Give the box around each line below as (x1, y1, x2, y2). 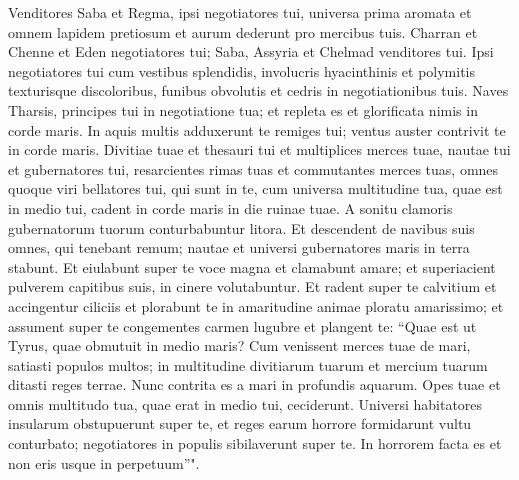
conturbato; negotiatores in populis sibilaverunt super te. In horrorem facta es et (8, 433, 502, 454)
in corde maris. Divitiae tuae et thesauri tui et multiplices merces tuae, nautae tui (8, 139, 511, 160)
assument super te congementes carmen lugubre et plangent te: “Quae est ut (8, 315, 477, 336)
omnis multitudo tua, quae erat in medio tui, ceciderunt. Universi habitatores (8, 393, 483, 414)
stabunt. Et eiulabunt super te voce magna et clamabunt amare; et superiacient (8, 256, 496, 277)
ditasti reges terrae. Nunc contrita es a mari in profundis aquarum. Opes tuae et (8, 374, 501, 395)
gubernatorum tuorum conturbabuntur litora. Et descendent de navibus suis (8, 217, 475, 238)
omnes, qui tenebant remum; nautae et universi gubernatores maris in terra (8, 237, 470, 258)
